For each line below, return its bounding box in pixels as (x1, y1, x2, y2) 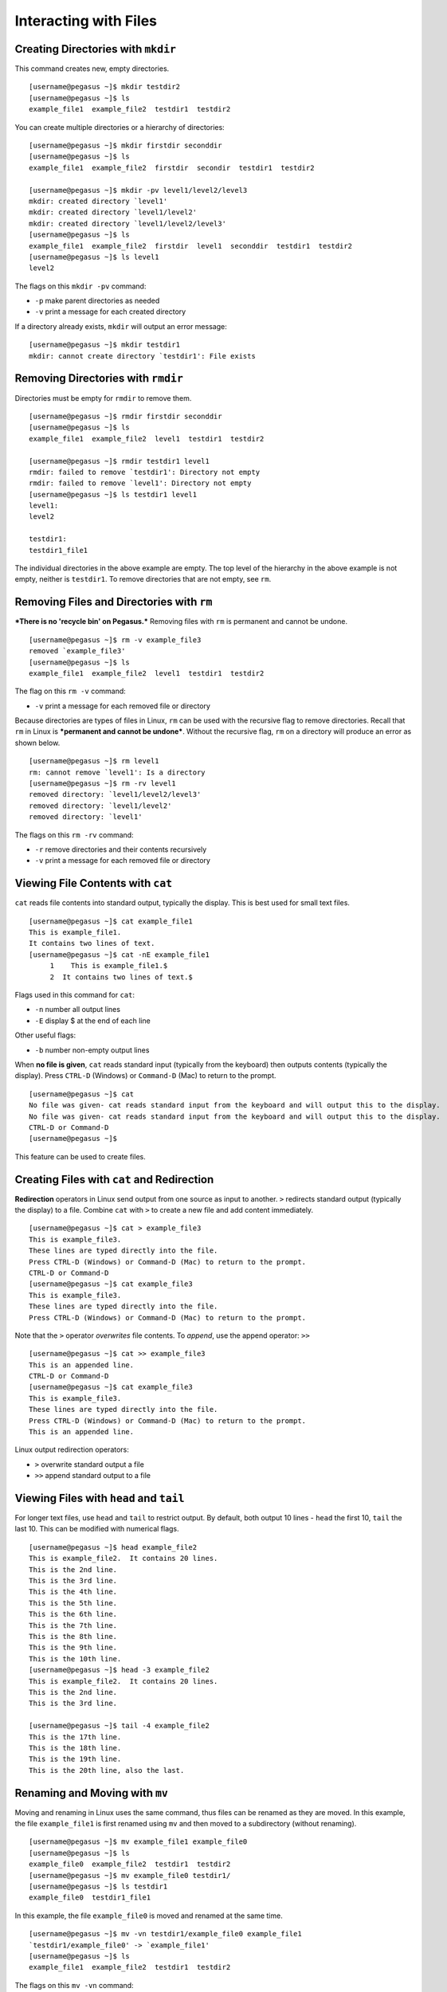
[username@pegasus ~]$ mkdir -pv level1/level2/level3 (29, 186, 248, 194)
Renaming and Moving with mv (14, 1786, 169, 1800)
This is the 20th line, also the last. (29, 1766, 185, 1774)
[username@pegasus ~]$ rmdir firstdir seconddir (29, 411, 222, 421)
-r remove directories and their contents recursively (34, 845, 207, 854)
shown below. (14, 738, 61, 747)
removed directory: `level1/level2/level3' (29, 790, 202, 799)
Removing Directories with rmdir (14, 371, 183, 386)
